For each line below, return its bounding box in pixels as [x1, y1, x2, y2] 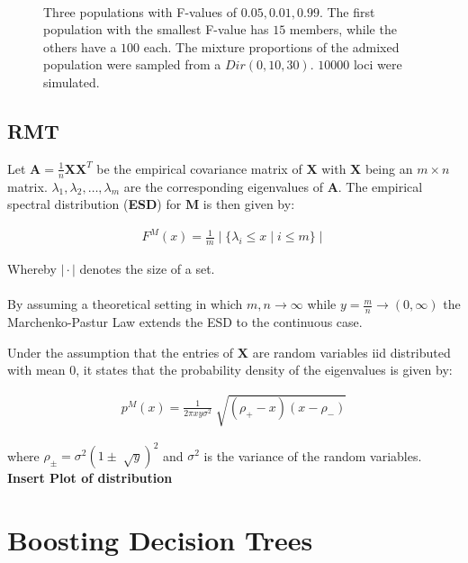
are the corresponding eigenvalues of [123, 177, 323, 195]
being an [364, 159, 413, 177]
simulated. [43, 72, 100, 91]
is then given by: [202, 195, 295, 213]
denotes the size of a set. [79, 259, 215, 278]
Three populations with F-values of [43, 2, 238, 21]
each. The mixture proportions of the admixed [143, 37, 400, 56]
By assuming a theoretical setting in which [7, 295, 243, 313]
